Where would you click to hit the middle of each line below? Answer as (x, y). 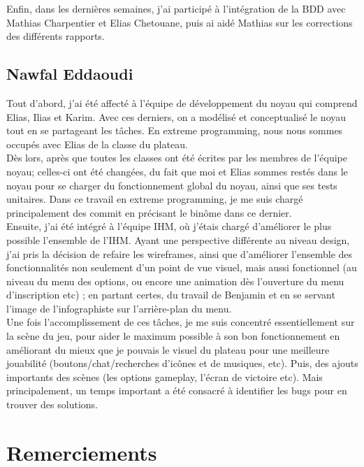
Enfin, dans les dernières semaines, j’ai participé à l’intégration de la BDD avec (176, 8)
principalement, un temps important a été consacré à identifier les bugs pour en (177, 390)
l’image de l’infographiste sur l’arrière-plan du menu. (119, 308)
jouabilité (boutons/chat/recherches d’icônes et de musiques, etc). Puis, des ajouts (182, 363)
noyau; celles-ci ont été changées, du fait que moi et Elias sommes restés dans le (177, 171)
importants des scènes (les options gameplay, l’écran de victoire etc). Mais (165, 376)
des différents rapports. (56, 36)
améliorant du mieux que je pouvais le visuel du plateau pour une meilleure (168, 349)
